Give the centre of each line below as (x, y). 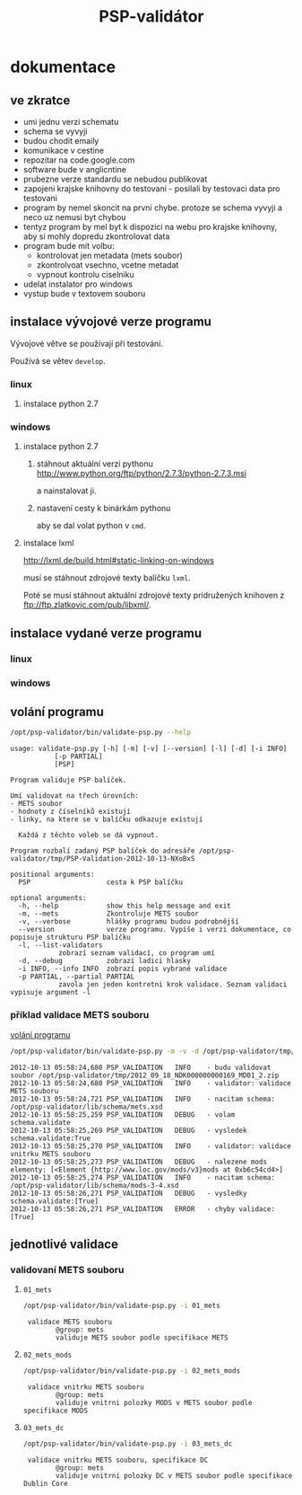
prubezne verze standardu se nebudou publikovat (115, 179)
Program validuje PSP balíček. (69, 780)
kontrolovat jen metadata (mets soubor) (109, 255)
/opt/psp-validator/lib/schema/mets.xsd (87, 1107)
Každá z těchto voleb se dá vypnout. (89, 836)
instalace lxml (48, 543)
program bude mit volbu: (69, 246)
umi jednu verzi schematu (71, 122)
